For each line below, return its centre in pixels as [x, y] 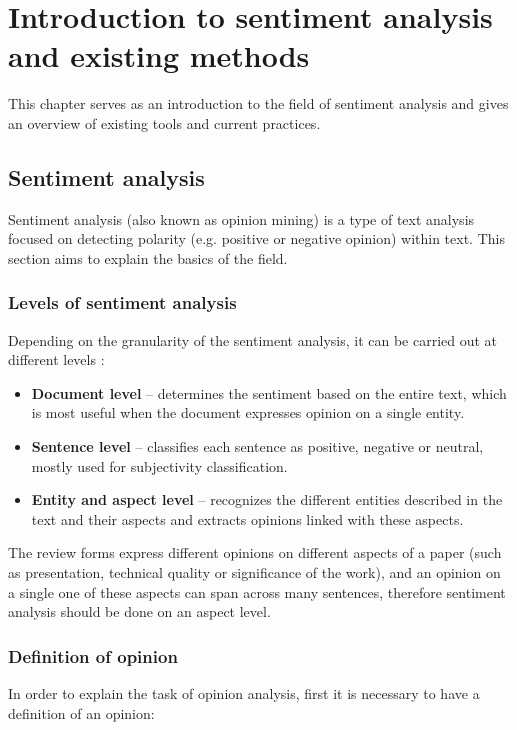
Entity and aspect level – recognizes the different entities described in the [267, 499]
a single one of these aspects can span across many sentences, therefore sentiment [257, 591]
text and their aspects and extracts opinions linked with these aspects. [247, 518]
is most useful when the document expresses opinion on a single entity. [248, 412]
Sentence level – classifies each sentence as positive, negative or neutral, [257, 446]
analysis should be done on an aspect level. [139, 611]
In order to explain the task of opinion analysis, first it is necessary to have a [244, 693]
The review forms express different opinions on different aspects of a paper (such [255, 552]
